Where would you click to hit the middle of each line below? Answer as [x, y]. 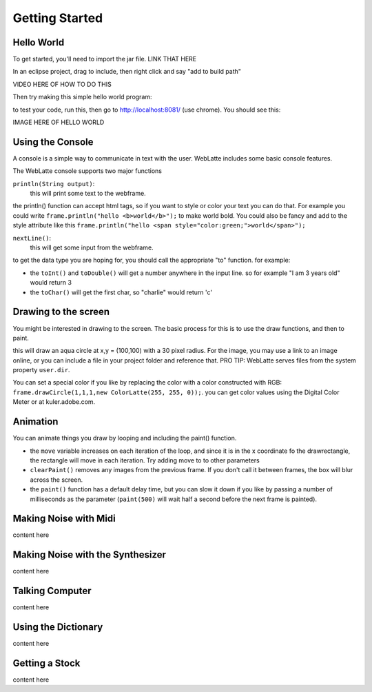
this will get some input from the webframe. [92, 247]
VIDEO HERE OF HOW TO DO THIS [62, 84]
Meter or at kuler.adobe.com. [54, 402]
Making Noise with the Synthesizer [90, 555]
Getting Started [58, 18]
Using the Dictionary [58, 627]
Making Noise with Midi [64, 519]
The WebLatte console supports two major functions [87, 171]
